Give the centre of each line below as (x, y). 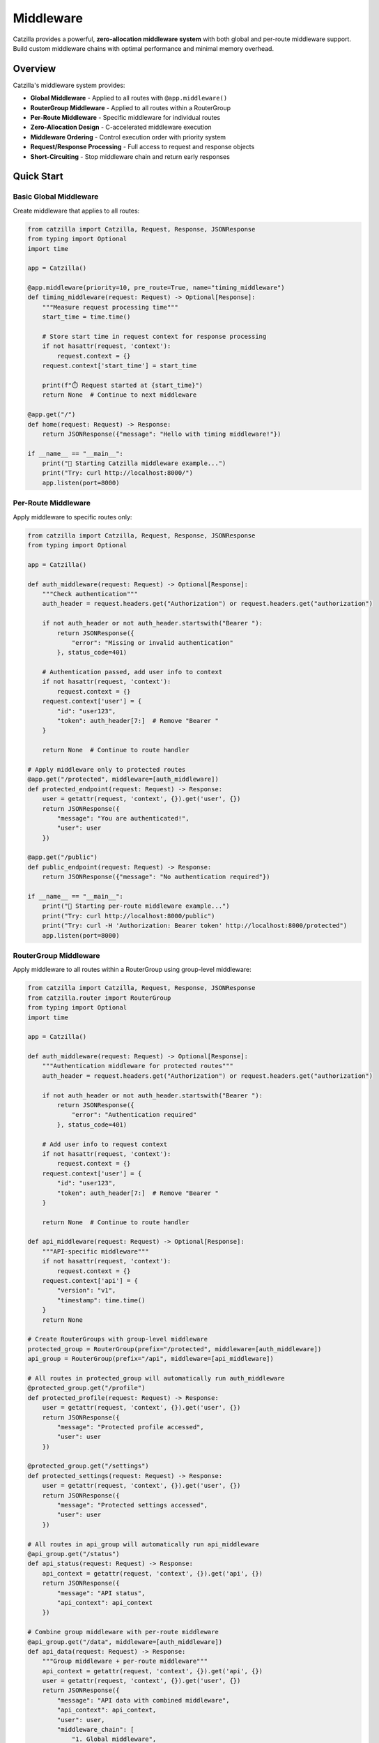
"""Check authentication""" (90, 594)
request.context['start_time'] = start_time (119, 366)
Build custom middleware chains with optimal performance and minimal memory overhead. (144, 48)
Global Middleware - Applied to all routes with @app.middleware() (129, 98)
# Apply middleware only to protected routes (107, 769)
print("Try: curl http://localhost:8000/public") (129, 916)
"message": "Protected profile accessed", (131, 1427)
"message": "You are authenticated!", (123, 818)
